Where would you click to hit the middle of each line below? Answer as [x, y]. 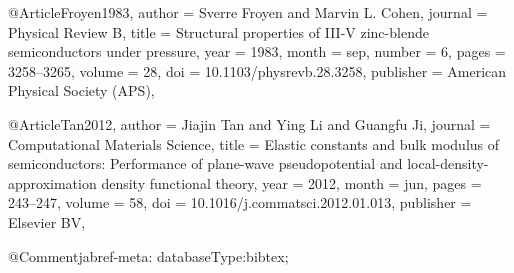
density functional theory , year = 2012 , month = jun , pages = [291, 182]
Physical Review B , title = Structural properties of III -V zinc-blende [218, 31]
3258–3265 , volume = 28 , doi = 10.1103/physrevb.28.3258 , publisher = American [257, 70]
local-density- [448, 163]
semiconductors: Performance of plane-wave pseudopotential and [205, 163]
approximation [52, 182]
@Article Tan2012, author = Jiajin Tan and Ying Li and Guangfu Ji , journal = [249, 123]
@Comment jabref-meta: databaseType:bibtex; [148, 255]
